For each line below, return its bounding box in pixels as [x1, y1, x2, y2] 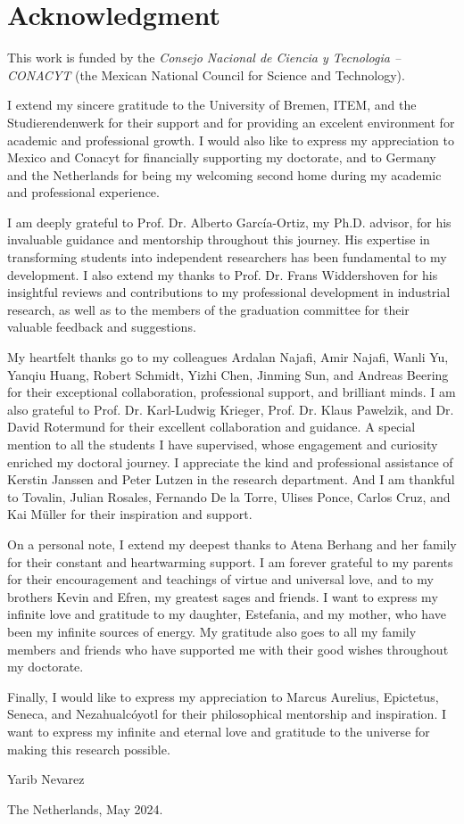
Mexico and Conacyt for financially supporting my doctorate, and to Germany [7, 148, 436, 167]
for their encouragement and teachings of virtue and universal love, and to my [7, 570, 434, 589]
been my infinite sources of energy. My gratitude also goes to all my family [7, 622, 417, 640]
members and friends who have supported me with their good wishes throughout [7, 639, 449, 658]
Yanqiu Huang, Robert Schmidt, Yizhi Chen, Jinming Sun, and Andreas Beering [7, 365, 449, 383]
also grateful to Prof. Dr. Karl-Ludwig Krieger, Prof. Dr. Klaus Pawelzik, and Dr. [7, 400, 454, 418]
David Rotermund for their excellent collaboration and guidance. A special [7, 417, 416, 436]
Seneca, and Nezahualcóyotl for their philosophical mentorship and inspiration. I [7, 705, 446, 723]
